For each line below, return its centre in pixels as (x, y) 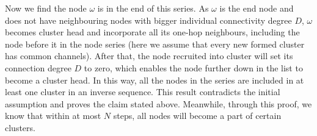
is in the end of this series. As (153, 8)
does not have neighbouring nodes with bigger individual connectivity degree (148, 20)
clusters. (20, 127)
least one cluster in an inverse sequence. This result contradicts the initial (143, 92)
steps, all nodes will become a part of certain (197, 116)
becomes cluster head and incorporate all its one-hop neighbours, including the (152, 32)
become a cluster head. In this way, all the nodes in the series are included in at (155, 80)
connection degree (38, 67)
